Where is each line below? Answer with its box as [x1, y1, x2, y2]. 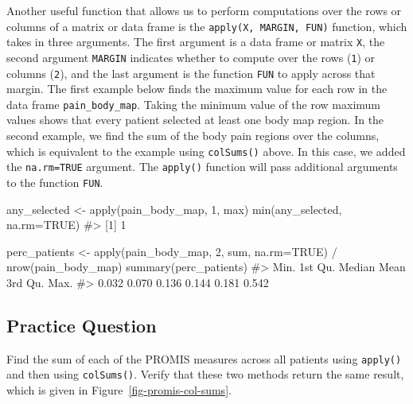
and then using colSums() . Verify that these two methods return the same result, [6, 366, 404, 383]
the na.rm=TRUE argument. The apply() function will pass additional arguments [6, 158, 398, 175]
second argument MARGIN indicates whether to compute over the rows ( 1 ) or [6, 49, 376, 65]
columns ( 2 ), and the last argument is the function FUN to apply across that [6, 64, 376, 81]
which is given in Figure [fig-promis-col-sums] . [6, 382, 232, 398]
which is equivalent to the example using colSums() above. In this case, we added [6, 142, 406, 159]
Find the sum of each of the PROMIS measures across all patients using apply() [6, 350, 402, 367]
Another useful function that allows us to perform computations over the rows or [6, 2, 402, 18]
